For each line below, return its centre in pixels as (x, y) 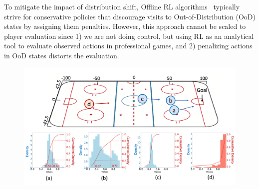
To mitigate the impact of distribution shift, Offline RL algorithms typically (122, 6)
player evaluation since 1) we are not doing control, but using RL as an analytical (129, 36)
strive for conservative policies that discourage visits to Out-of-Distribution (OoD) (130, 16)
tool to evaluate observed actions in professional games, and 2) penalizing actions (128, 46)
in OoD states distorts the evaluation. (62, 55)
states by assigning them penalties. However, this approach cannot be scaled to (125, 26)
